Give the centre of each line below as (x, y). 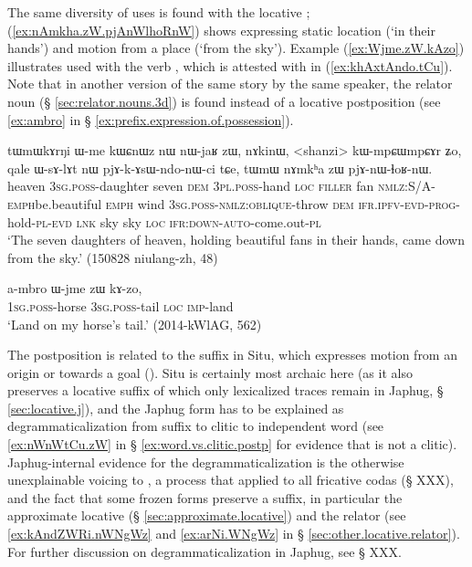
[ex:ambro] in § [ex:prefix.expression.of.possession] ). (151, 119)
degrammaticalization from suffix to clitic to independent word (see (196, 426)
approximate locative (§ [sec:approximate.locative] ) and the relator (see (207, 515)
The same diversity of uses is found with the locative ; (159, 12)
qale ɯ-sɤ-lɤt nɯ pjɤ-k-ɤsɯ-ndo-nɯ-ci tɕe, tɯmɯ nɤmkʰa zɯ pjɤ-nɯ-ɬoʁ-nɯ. (220, 168)
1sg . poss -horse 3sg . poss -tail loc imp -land (121, 305)
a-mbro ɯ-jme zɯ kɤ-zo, (75, 288)
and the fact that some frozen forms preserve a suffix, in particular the (205, 497)
